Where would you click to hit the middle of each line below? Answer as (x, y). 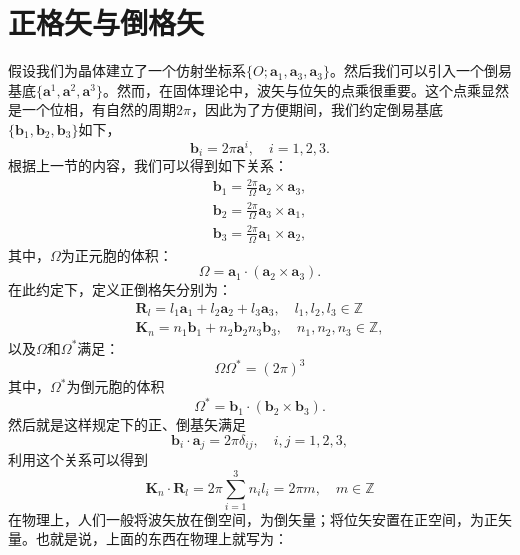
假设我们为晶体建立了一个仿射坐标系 (127, 70)
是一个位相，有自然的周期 (92, 109)
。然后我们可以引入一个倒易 (420, 70)
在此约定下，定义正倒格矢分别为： (120, 289)
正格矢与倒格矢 (106, 22)
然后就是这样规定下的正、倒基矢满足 (127, 424)
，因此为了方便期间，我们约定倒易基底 (316, 109)
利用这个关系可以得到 (78, 459)
